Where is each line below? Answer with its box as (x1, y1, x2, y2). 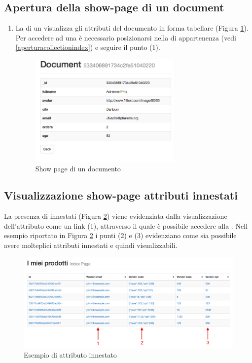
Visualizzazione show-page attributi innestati (4, 188, 238, 203)
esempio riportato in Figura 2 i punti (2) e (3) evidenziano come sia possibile (4, 230, 237, 241)
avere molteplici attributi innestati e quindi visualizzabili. (4, 240, 178, 250)
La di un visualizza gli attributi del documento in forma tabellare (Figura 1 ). (15, 23, 249, 33)
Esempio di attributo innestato (24, 349, 117, 360)
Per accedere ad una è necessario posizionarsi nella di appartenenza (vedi (15, 32, 236, 42)
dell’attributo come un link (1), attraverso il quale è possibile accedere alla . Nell (4, 220, 248, 231)
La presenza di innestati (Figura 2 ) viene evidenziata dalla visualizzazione (4, 211, 227, 221)
